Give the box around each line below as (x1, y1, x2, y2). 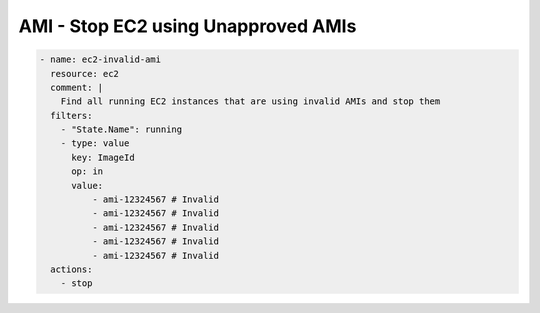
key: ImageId (71, 151, 135, 163)
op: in (71, 166, 104, 177)
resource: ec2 (50, 68, 120, 79)
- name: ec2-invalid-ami (39, 54, 162, 65)
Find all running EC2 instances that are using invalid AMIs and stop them (60, 96, 441, 107)
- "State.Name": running (60, 124, 183, 135)
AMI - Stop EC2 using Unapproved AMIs (18, 15, 357, 37)
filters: (50, 110, 93, 121)
